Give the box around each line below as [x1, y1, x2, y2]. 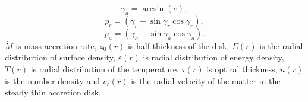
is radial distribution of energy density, [143, 51, 284, 63]
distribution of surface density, [5, 51, 115, 63]
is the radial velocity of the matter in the [131, 74, 281, 87]
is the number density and [5, 74, 100, 87]
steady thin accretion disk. [5, 86, 101, 98]
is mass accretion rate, [15, 39, 97, 52]
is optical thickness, [206, 62, 278, 75]
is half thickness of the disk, [127, 39, 230, 52]
